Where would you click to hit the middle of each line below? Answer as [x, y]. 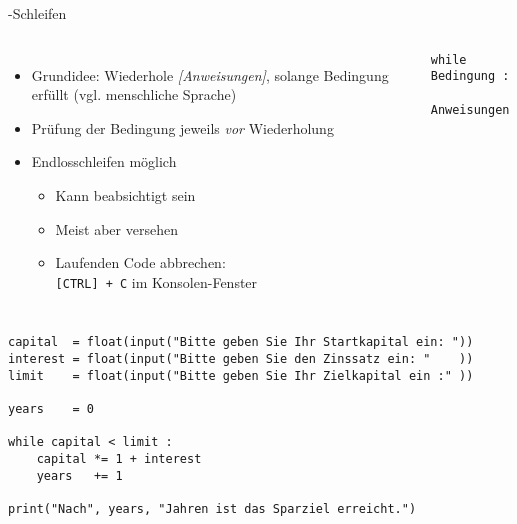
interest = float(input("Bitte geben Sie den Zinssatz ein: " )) [241, 359]
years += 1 [79, 475]
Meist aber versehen [116, 228]
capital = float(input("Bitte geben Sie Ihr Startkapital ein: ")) [241, 342]
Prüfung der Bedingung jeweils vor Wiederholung [182, 127]
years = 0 [51, 409]
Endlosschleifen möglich [104, 161]
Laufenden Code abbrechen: [140, 262]
